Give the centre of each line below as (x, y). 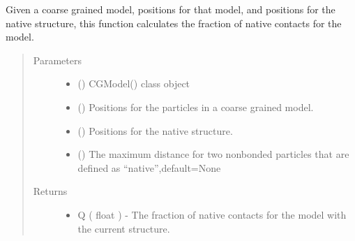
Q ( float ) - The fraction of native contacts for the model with (212, 214)
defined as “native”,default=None (149, 167)
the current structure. (124, 228)
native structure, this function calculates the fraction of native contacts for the (174, 23)
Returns (50, 191)
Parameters (57, 60)
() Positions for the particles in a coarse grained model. (196, 107)
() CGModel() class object (134, 83)
